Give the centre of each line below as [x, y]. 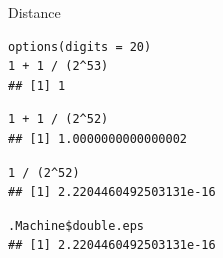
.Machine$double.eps [76, 225]
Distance [34, 12]
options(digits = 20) [80, 46]
